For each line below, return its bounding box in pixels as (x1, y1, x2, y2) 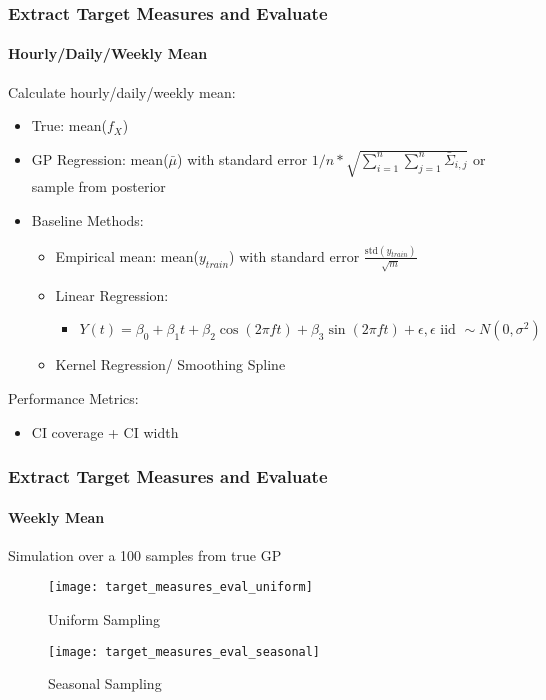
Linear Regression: (55, 284, 169, 305)
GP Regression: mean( (31, 148, 169, 169)
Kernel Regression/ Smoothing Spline (55, 354, 286, 375)
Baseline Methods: (31, 209, 144, 230)
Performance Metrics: (8, 388, 139, 409)
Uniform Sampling (48, 609, 161, 630)
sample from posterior (31, 176, 166, 197)
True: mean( (31, 115, 107, 136)
